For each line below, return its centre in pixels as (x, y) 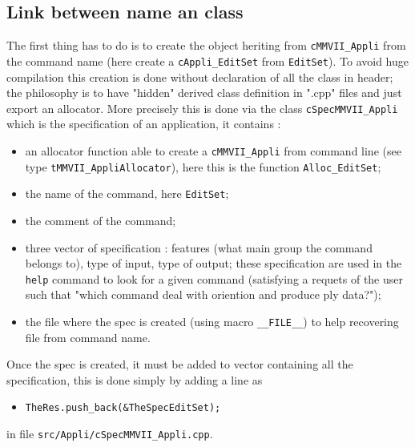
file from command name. (88, 337)
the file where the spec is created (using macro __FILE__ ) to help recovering (212, 321)
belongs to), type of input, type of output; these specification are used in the (214, 263)
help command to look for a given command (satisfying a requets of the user (214, 278)
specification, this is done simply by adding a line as (135, 379)
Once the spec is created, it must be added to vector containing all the (180, 364)
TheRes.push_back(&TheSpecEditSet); (123, 408)
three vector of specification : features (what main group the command (199, 247)
